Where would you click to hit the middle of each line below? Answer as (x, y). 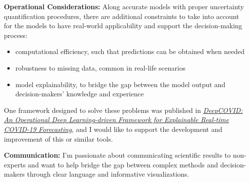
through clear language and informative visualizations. (108, 174)
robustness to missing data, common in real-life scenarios (100, 67)
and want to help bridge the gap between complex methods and (123, 164)
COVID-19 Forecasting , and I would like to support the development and (113, 129)
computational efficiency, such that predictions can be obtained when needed (130, 51)
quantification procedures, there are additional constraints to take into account (122, 16)
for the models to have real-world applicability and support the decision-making (123, 26)
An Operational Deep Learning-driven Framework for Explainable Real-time (116, 119)
